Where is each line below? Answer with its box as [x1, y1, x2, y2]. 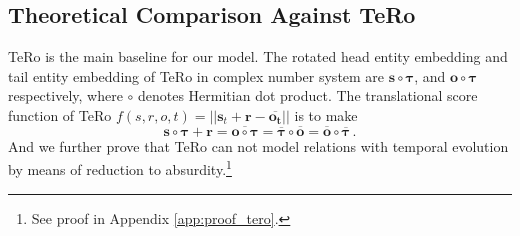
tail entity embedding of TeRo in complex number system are [8, 65, 385, 86]
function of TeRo [8, 104, 112, 125]
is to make [294, 104, 358, 125]
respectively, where [8, 85, 123, 106]
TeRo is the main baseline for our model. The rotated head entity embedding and [8, 46, 508, 67]
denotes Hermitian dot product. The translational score [137, 85, 478, 106]
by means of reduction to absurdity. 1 [8, 156, 232, 180]
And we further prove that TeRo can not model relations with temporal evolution [8, 135, 509, 156]
